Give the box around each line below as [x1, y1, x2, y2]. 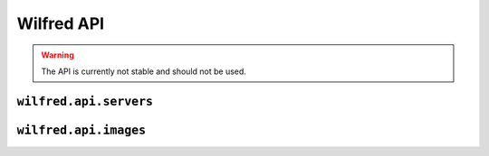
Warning [41, 50, 74, 60]
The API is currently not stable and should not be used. [41, 66, 246, 77]
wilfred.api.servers [16, 94, 154, 108]
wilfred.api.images [16, 123, 147, 137]
